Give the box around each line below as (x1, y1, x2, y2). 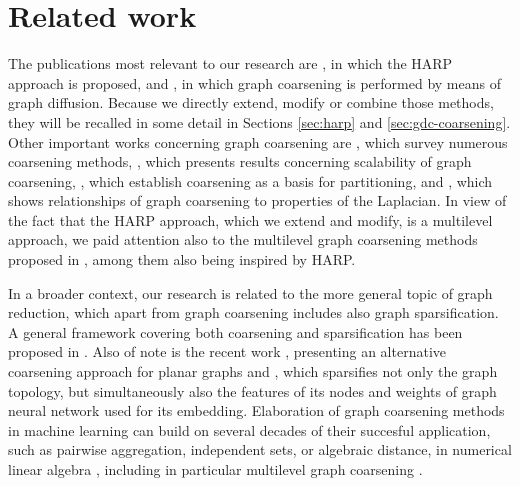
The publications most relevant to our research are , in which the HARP (8, 53, 453, 74)
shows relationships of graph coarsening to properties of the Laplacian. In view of (8, 190, 507, 211)
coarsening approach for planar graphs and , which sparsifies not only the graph (8, 361, 498, 382)
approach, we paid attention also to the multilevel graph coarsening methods (8, 229, 478, 250)
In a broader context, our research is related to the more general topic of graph (8, 282, 493, 303)
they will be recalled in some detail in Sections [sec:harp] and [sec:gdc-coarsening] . (8, 111, 511, 132)
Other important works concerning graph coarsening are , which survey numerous (8, 131, 508, 152)
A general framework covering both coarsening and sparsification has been (8, 321, 463, 342)
